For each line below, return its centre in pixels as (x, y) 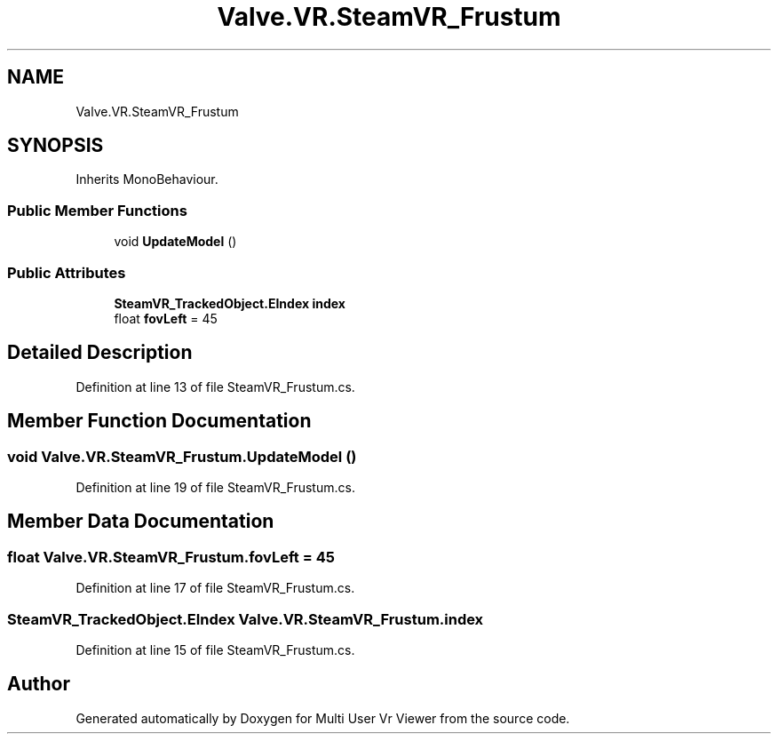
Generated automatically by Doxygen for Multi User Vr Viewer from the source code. (323, 718)
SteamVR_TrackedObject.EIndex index (230, 303)
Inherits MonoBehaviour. (147, 179)
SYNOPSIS (56, 146)
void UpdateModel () (175, 242)
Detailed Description (100, 353)
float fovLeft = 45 (166, 318)
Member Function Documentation (159, 421)
